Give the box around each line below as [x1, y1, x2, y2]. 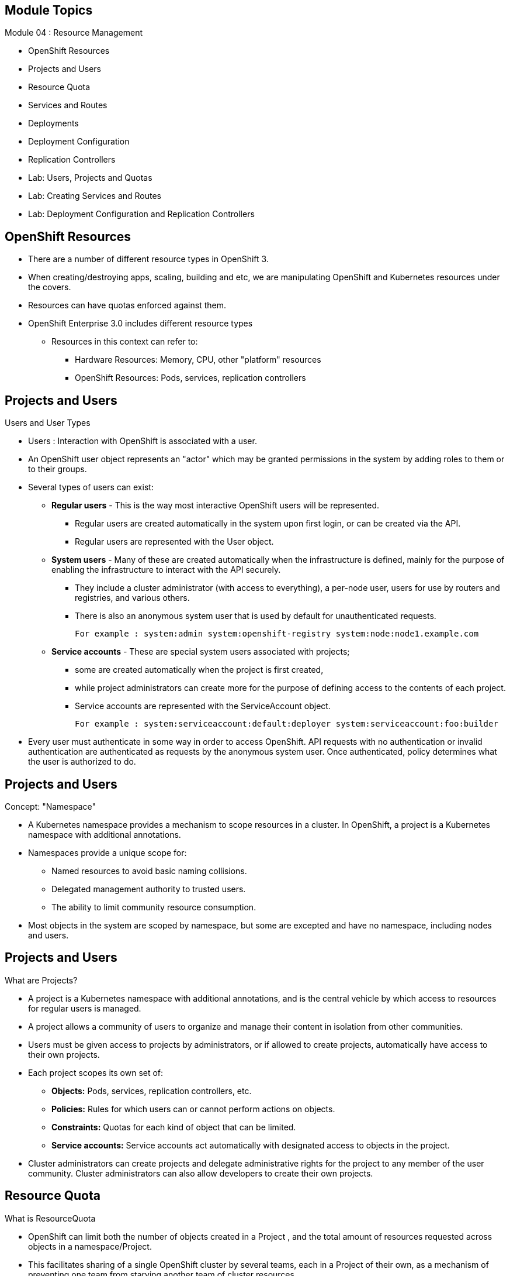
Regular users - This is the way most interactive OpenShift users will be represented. [51, 500, 380, 511]
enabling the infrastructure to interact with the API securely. [51, 565, 281, 575]
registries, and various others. [75, 593, 190, 603]
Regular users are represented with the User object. [75, 536, 274, 547]
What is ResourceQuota [5, 1213, 96, 1223]
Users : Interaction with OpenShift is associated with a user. [28, 436, 257, 446]
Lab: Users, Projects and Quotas [28, 173, 152, 183]
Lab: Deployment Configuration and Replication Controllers [28, 209, 255, 219]
